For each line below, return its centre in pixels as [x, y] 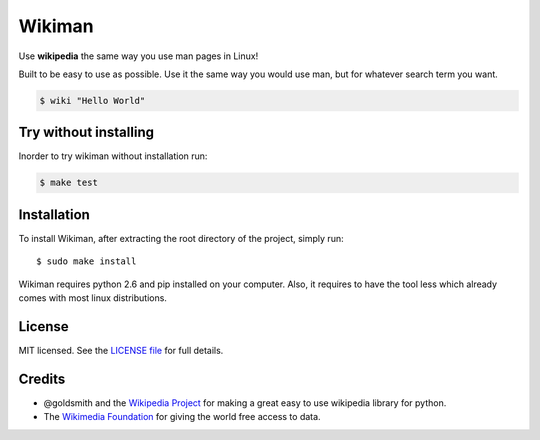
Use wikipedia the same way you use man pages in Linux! [138, 56]
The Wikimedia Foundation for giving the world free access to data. [182, 417]
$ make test [69, 183]
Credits [42, 378]
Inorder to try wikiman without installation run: [113, 156]
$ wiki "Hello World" [92, 100]
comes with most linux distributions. [92, 298]
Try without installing [86, 132]
